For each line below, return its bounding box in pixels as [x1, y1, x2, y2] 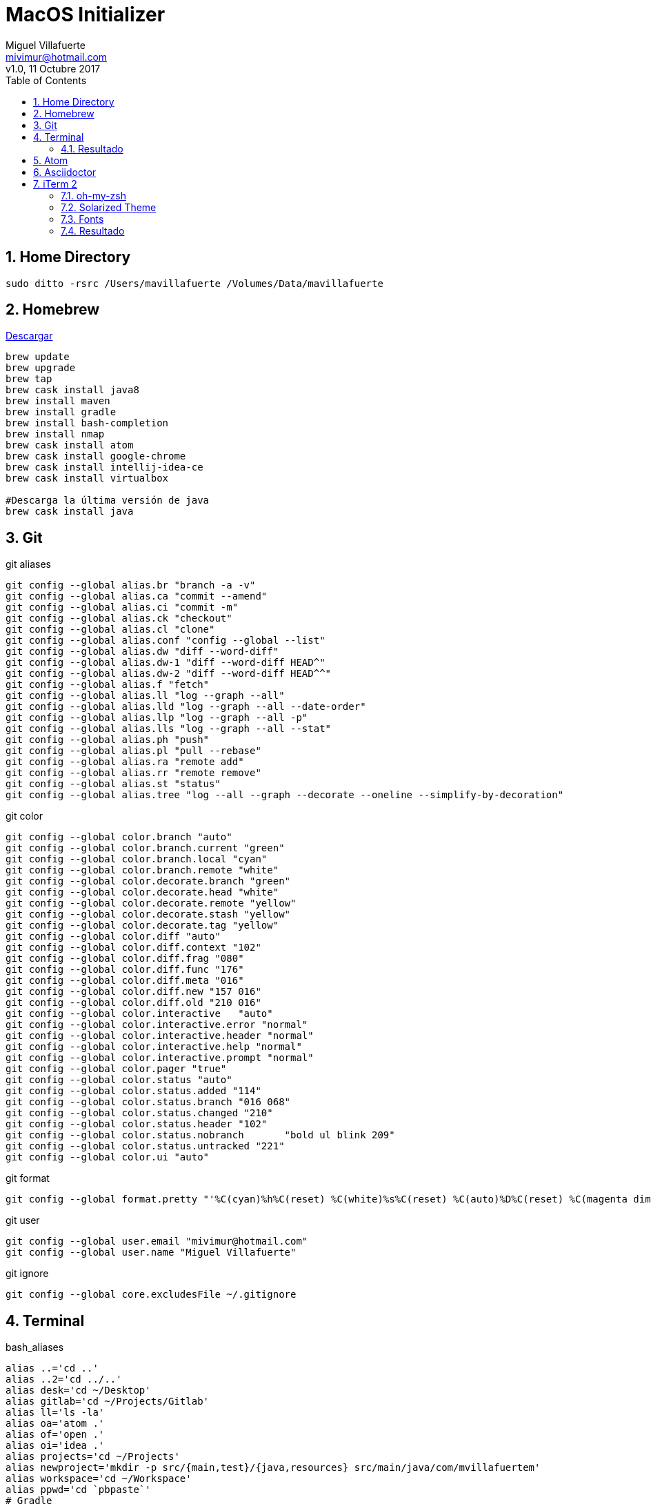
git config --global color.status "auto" [6, 1074, 232, 1086]
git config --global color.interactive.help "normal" [6, 1041, 302, 1053]
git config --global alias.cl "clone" [6, 624, 215, 635]
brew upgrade [6, 362, 76, 374]
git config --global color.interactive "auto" [6, 1008, 273, 1020]
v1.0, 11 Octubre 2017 [6, 62, 101, 75]
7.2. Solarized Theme [61, 201, 157, 213]
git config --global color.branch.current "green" [6, 842, 285, 854]
